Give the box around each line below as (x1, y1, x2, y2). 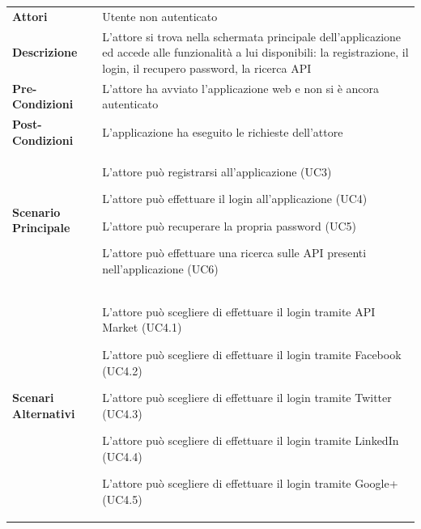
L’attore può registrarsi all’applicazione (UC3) (102, 163, 332, 180)
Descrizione (12, 44, 78, 61)
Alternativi (12, 404, 75, 421)
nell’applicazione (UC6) (102, 260, 219, 277)
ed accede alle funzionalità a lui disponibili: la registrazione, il (102, 44, 409, 61)
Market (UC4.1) (102, 319, 182, 336)
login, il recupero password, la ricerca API (102, 59, 312, 76)
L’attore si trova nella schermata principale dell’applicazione (102, 28, 402, 44)
